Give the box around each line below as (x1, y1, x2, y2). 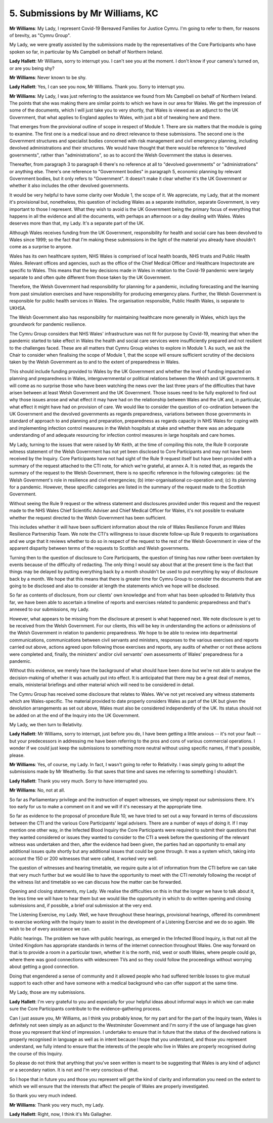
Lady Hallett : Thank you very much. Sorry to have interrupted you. (9, 778, 149, 784)
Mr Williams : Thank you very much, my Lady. (9, 1102, 105, 1108)
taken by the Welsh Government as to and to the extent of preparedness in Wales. (9, 359, 180, 365)
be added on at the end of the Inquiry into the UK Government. (9, 712, 140, 718)
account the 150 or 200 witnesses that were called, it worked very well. (9, 855, 158, 862)
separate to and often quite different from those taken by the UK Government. (9, 274, 171, 281)
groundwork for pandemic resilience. (9, 321, 86, 327)
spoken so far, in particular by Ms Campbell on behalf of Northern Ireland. (9, 49, 163, 55)
